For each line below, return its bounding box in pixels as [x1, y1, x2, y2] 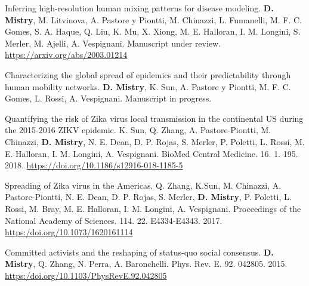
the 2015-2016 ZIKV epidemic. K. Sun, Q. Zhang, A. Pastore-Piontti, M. [5, 124, 271, 136]
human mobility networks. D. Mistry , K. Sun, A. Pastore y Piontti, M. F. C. [5, 80, 291, 93]
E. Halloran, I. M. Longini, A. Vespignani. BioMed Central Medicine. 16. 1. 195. [5, 147, 298, 159]
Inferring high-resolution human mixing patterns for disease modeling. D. [5, 2, 274, 14]
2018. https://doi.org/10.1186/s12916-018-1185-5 [5, 159, 183, 171]
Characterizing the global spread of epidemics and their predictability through [5, 68, 291, 81]
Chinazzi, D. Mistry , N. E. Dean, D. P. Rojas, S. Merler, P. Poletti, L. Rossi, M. [5, 135, 305, 147]
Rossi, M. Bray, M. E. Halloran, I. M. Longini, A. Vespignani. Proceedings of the [5, 202, 301, 214]
